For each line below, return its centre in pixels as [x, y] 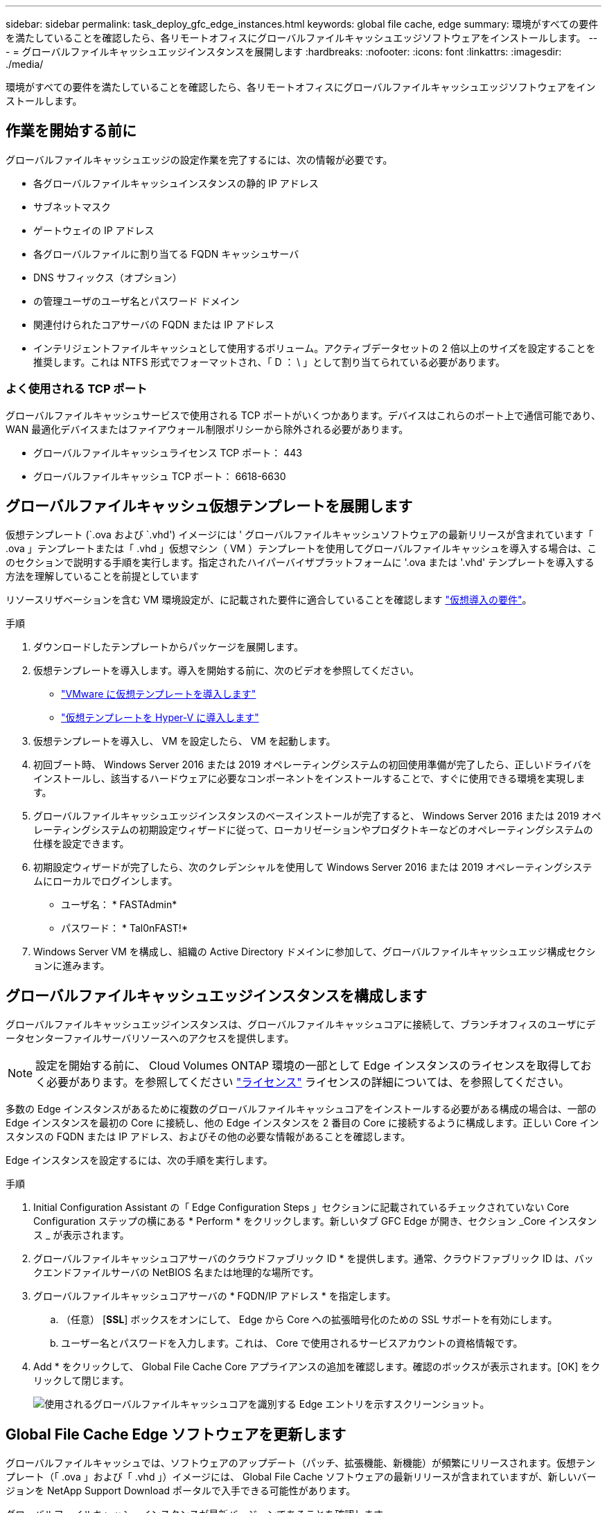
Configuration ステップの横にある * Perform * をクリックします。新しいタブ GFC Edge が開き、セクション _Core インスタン [315, 1221]
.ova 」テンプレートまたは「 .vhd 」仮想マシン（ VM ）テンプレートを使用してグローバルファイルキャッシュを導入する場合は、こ [301, 549]
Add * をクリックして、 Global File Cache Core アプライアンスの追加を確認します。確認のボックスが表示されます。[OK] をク [317, 1367]
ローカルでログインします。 [115, 881]
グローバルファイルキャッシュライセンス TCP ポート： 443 [168, 452]
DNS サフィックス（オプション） [108, 277]
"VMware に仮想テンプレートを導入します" [159, 694]
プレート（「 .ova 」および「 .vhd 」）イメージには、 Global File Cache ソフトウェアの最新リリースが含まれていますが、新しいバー [301, 1477]
